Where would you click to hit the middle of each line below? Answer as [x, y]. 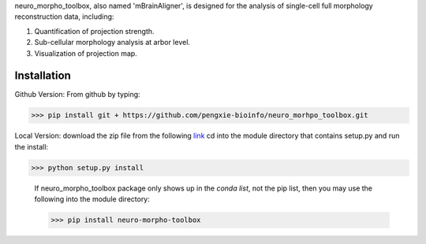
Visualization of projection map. [86, 53]
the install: [32, 146]
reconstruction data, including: [64, 17]
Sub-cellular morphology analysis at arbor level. [112, 43]
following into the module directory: [92, 199]
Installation [43, 76]
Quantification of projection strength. [94, 31]
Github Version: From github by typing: [78, 94]
